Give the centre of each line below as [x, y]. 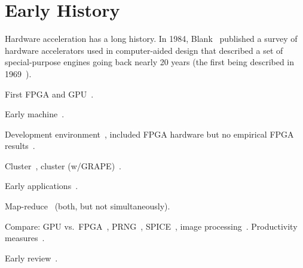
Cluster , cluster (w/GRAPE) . [63, 165]
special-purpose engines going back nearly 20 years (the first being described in [150, 62]
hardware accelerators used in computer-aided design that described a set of [144, 50]
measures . [25, 238]
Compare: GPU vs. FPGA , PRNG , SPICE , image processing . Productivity [151, 226]
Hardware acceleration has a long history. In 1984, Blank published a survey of [151, 39]
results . [20, 146]
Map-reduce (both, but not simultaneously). [88, 206]
